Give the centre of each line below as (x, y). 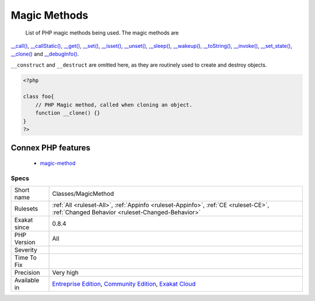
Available (27, 281)
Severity (26, 250)
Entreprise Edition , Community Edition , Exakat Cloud (124, 284)
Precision (27, 273)
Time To (26, 258)
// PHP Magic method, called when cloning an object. (114, 105)
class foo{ (38, 97)
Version (25, 243)
